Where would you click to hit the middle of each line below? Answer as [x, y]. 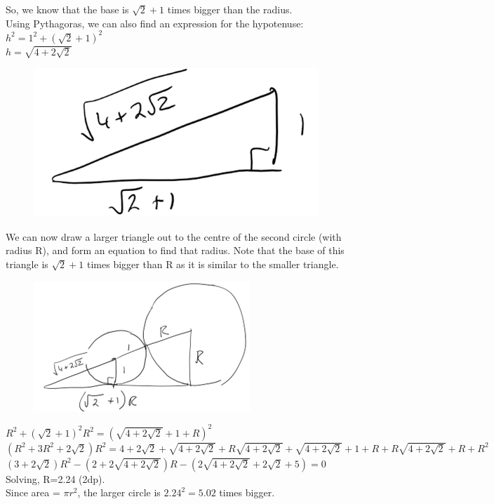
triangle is [27, 264]
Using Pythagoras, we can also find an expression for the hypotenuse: [155, 23]
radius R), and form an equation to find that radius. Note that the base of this [175, 250]
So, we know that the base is [67, 9]
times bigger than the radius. [230, 9]
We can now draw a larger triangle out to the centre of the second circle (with [174, 236]
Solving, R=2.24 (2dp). [55, 478]
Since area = [33, 492]
